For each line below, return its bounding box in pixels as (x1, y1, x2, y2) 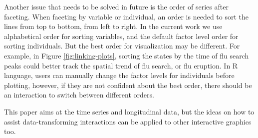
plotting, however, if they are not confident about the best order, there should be (4, 79, 252, 90)
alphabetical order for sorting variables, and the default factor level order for (4, 30, 239, 41)
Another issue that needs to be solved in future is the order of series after (4, 1, 229, 11)
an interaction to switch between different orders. (4, 89, 154, 100)
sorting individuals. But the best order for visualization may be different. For (4, 40, 240, 51)
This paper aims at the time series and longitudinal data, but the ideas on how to (4, 106, 255, 116)
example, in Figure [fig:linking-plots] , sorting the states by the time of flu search (4, 50, 249, 60)
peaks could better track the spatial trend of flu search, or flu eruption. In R (4, 60, 238, 70)
